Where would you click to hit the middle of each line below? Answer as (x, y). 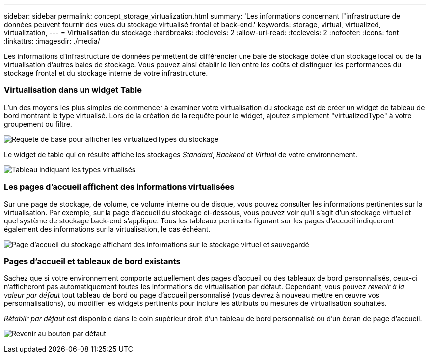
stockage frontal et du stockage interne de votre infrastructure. (106, 73)
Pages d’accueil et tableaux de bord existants (92, 261)
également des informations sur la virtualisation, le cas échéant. (107, 229)
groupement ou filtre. (38, 124)
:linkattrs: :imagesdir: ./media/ (52, 41)
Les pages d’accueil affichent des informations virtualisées (119, 187)
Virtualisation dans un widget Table (73, 90)
